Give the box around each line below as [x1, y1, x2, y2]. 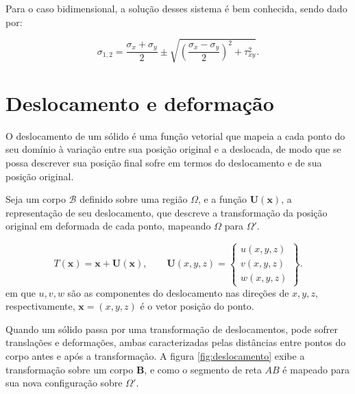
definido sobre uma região [79, 192, 188, 206]
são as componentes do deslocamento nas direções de [67, 285, 289, 299]
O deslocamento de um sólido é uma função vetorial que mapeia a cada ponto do [5, 128, 345, 143]
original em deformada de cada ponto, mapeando [5, 219, 211, 233]
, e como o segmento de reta [144, 362, 262, 376]
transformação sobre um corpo [5, 362, 134, 376]
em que [5, 285, 36, 299]
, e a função [197, 192, 247, 206]
